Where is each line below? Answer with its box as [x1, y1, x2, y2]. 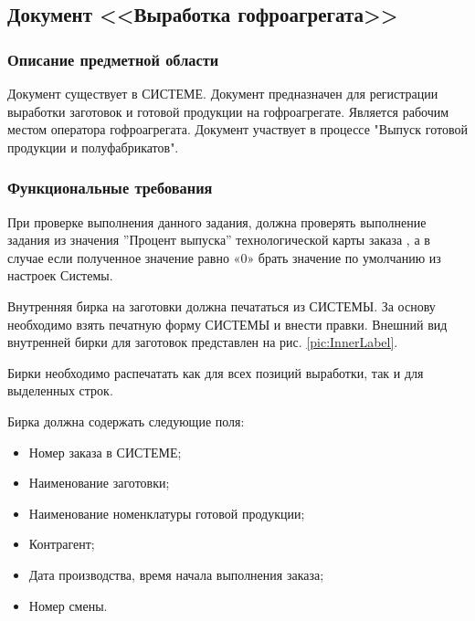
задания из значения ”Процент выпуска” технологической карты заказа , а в [7, 230, 430, 249]
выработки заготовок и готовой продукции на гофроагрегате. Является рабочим [7, 101, 449, 121]
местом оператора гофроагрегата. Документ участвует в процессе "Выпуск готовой [7, 120, 468, 139]
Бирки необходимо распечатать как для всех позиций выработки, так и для [7, 363, 424, 382]
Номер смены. [28, 595, 108, 615]
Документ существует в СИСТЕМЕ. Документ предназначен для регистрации [7, 84, 438, 102]
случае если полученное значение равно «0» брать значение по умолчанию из [7, 247, 441, 267]
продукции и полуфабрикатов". [7, 137, 179, 156]
